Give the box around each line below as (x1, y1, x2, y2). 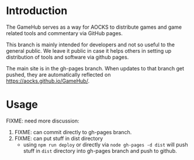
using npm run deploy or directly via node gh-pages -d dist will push (23, 141, 188, 148)
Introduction (6, 4, 68, 18)
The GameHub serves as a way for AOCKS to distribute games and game (6, 23, 182, 30)
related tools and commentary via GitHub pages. (6, 29, 123, 36)
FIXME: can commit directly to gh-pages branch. (14, 128, 132, 135)
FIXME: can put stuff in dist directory (14, 135, 103, 142)
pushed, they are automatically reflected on (6, 71, 111, 78)
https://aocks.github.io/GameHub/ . (6, 77, 89, 84)
